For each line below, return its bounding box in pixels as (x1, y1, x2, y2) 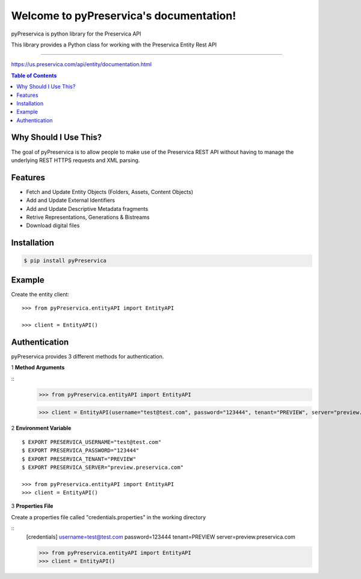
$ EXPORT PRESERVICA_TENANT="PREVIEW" (22, 455, 137, 462)
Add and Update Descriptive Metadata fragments (26, 205, 149, 212)
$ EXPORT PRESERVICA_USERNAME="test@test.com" (22, 439, 162, 445)
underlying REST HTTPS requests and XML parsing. (11, 157, 140, 164)
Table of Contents (11, 72, 57, 79)
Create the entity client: (11, 290, 69, 298)
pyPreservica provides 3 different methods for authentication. (11, 353, 164, 360)
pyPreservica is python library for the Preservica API (11, 30, 141, 37)
